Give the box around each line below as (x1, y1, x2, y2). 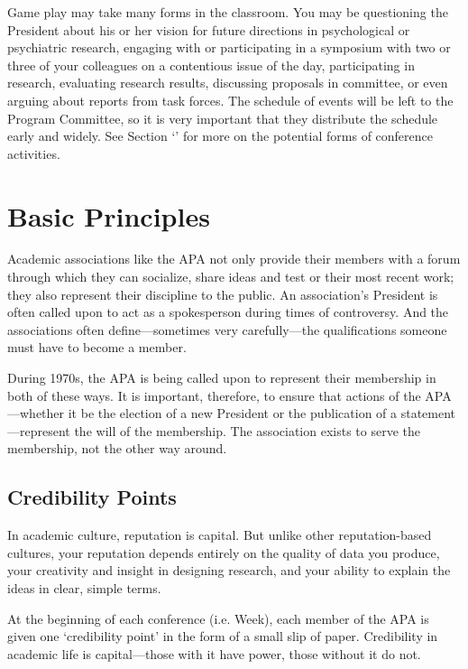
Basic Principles (7, 197, 210, 234)
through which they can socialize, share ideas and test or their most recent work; (7, 267, 454, 286)
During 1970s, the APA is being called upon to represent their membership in (7, 368, 436, 387)
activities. (7, 144, 60, 163)
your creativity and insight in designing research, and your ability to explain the (7, 561, 451, 580)
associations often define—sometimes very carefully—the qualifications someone (7, 320, 447, 339)
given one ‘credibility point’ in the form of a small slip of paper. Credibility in (7, 627, 438, 646)
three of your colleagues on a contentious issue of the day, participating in (7, 55, 415, 74)
